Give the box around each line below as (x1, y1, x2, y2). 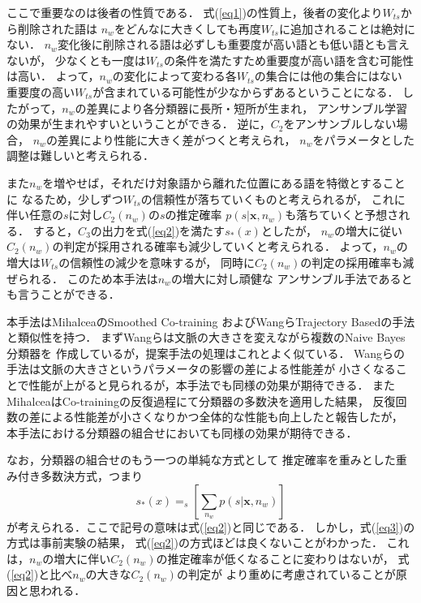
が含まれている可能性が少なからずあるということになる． (92, 83, 399, 100)
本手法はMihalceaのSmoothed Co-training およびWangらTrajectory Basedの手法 (6, 312, 415, 329)
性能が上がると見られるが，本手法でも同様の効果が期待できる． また (28, 377, 396, 394)
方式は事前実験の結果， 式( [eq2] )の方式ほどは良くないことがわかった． (6, 534, 383, 551)
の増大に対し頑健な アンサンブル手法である (170, 269, 402, 286)
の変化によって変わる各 (112, 67, 237, 84)
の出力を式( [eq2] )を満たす (90, 222, 226, 239)
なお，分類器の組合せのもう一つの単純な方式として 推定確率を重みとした (6, 451, 396, 468)
